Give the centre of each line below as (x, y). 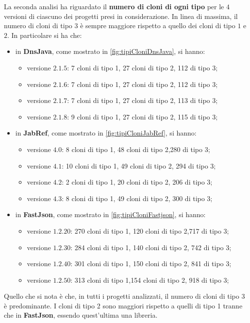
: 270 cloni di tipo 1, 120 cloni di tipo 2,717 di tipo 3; (150, 230)
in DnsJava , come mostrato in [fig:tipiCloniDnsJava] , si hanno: (110, 51)
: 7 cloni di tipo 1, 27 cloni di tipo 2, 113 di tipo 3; (142, 100)
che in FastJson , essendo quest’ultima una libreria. (81, 315)
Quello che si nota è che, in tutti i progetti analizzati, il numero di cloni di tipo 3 (125, 296)
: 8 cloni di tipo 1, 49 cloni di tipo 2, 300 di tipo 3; (137, 198)
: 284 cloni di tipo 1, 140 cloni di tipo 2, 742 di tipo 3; (151, 247)
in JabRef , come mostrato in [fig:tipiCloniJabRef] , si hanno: (106, 133)
